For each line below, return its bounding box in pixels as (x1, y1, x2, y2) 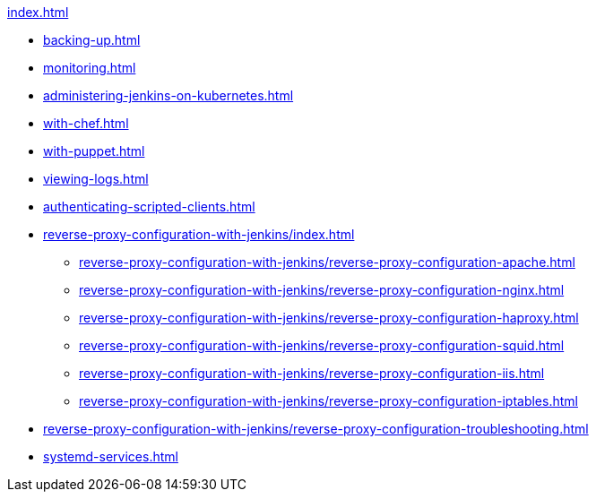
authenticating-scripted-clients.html (43, 199, 255, 214)
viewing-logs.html (43, 171, 149, 186)
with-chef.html (43, 116, 129, 131)
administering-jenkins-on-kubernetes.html (43, 88, 294, 103)
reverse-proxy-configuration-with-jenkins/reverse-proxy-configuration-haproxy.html (79, 310, 579, 325)
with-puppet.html (43, 143, 145, 159)
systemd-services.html (43, 449, 178, 464)
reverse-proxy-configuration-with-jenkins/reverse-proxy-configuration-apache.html (79, 254, 575, 270)
